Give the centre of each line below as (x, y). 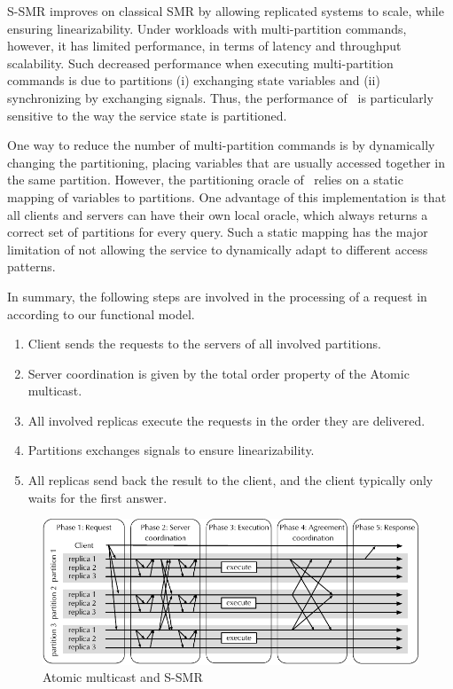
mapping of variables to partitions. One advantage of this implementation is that (227, 196)
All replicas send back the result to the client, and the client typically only (230, 480)
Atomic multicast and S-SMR (123, 677)
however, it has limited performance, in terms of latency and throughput (204, 46)
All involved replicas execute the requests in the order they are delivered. (226, 420)
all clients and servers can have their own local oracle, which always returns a (218, 214)
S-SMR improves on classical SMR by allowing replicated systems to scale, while (226, 11)
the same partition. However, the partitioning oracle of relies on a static (205, 180)
